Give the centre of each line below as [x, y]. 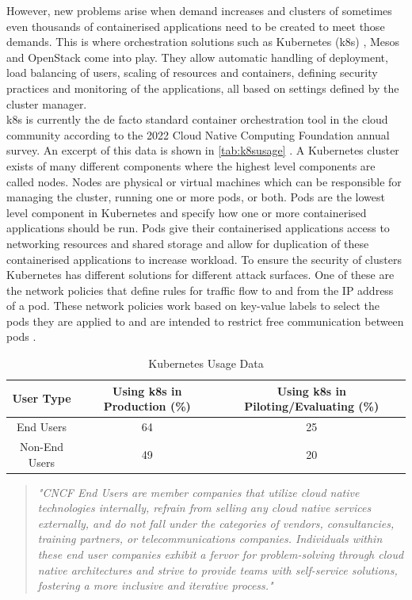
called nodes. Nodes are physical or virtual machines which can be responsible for [204, 181]
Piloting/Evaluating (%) [312, 406]
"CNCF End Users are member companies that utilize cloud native [198, 492]
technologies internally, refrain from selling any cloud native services [204, 508]
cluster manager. [47, 103]
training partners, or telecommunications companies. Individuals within [210, 539]
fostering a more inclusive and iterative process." [155, 585]
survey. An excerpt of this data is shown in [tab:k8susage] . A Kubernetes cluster [203, 150]
